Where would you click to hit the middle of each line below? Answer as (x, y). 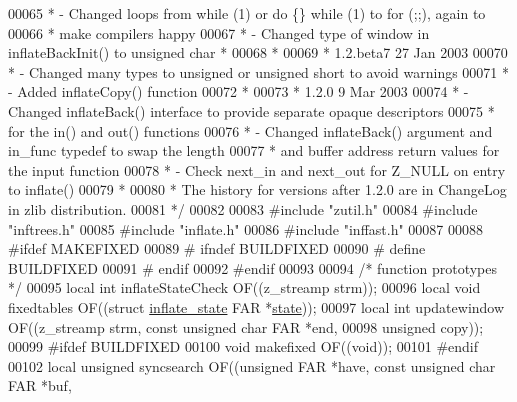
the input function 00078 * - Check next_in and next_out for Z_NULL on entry (257, 169)
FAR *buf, (40, 385)
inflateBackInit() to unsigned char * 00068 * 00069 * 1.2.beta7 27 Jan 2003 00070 (258, 52)
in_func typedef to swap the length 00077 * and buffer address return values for (254, 150)
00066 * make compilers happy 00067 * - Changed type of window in (219, 32)
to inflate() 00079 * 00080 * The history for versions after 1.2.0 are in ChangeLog (257, 189)
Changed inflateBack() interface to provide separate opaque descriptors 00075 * (251, 110)
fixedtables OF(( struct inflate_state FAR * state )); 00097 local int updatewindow (256, 306)
